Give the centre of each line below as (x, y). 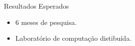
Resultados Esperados (37, 6)
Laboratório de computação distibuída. (73, 38)
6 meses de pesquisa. (46, 22)
